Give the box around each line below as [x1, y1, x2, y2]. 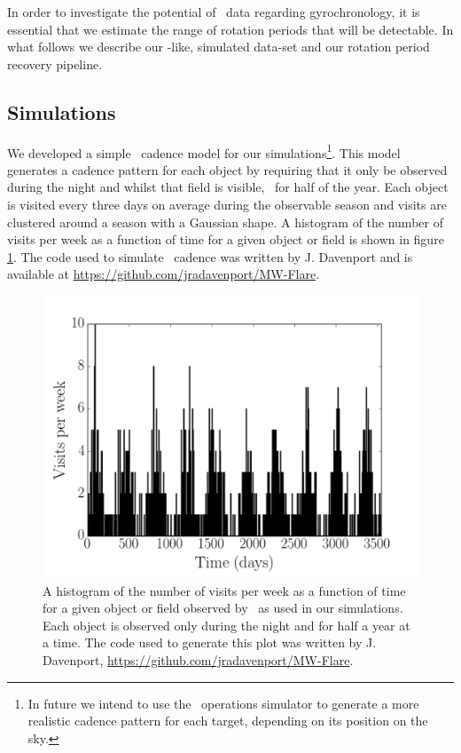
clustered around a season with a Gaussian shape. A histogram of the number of [7, 212, 443, 231]
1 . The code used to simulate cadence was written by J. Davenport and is [7, 247, 413, 266]
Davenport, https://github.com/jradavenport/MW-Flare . [43, 650, 354, 669]
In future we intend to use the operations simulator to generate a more [27, 694, 419, 712]
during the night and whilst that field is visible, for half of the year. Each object [7, 178, 449, 196]
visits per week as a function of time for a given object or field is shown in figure [7, 230, 444, 249]
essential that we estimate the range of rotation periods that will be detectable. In [7, 20, 454, 38]
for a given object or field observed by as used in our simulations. [43, 598, 403, 617]
